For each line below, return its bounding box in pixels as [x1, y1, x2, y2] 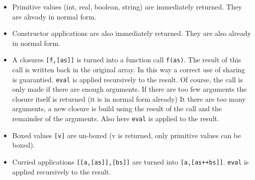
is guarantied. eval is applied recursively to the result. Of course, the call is [12, 74, 243, 84]
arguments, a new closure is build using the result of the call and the [12, 103, 222, 114]
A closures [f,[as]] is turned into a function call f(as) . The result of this [12, 54, 241, 65]
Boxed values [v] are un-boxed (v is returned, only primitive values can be [12, 130, 241, 140]
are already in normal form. [12, 11, 96, 21]
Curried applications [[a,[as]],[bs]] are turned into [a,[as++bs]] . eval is [12, 156, 249, 167]
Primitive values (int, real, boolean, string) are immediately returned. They [12, 1, 242, 11]
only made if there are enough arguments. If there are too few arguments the [12, 84, 247, 94]
